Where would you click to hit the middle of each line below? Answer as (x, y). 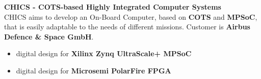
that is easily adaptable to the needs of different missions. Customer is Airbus (127, 27)
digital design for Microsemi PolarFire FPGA (94, 70)
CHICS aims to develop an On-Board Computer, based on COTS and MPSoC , (131, 16)
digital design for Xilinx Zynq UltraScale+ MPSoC (104, 53)
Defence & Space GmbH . (49, 36)
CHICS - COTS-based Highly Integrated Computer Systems (113, 7)
